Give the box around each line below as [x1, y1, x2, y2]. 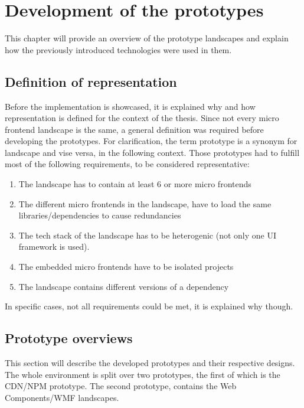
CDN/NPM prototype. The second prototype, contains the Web [5, 380, 237, 392]
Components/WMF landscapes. [5, 391, 119, 403]
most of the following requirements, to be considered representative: [5, 158, 250, 170]
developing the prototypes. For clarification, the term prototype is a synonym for [5, 135, 298, 147]
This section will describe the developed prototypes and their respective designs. [5, 357, 295, 369]
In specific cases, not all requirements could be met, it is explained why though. [5, 300, 293, 312]
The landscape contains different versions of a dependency [18, 280, 229, 292]
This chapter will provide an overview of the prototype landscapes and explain [5, 32, 289, 44]
